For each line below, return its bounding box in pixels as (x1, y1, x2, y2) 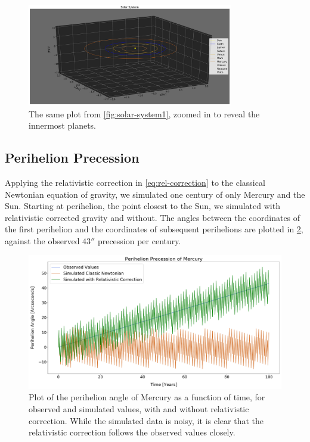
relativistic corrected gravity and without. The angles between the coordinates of (5, 211, 300, 223)
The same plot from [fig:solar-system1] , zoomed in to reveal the (29, 107, 260, 120)
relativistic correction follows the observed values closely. (29, 426, 235, 438)
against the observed (5, 234, 80, 247)
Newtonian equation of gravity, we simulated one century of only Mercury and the (5, 188, 305, 200)
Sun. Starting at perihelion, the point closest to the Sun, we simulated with (5, 200, 280, 212)
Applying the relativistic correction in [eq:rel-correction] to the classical (5, 176, 265, 188)
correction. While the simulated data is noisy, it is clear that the (29, 414, 263, 427)
